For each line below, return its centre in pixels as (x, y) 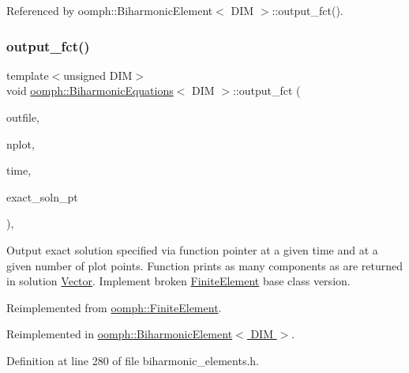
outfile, (23, 117)
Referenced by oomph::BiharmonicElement (110, 10)
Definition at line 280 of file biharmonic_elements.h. (133, 360)
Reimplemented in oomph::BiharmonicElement (120, 334)
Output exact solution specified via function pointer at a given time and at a (192, 249)
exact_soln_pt (42, 196)
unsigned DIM (98, 75)
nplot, (21, 143)
